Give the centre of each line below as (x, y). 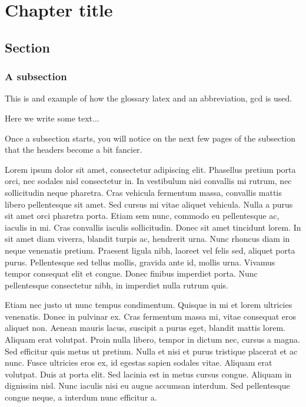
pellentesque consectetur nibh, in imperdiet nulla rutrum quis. (117, 285)
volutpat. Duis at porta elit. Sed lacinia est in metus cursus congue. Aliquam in (148, 374)
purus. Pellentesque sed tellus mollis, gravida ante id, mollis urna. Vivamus (140, 262)
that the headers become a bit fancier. (74, 150)
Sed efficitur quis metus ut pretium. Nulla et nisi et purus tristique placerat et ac (151, 351)
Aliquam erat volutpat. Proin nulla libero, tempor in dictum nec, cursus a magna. (152, 339)
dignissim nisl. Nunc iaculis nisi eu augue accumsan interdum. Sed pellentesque (147, 385)
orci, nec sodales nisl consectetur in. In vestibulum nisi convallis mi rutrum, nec (148, 181)
